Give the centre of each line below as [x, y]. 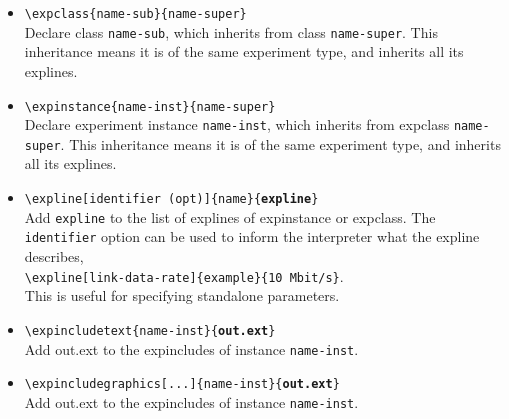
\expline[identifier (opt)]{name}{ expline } [171, 199]
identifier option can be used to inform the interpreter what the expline [252, 236]
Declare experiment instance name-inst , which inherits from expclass [237, 124]
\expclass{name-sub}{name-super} [135, 14]
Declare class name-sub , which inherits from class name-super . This [231, 31]
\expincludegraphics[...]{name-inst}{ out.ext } [182, 384]
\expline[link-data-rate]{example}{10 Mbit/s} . [184, 275]
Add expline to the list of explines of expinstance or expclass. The [230, 216]
